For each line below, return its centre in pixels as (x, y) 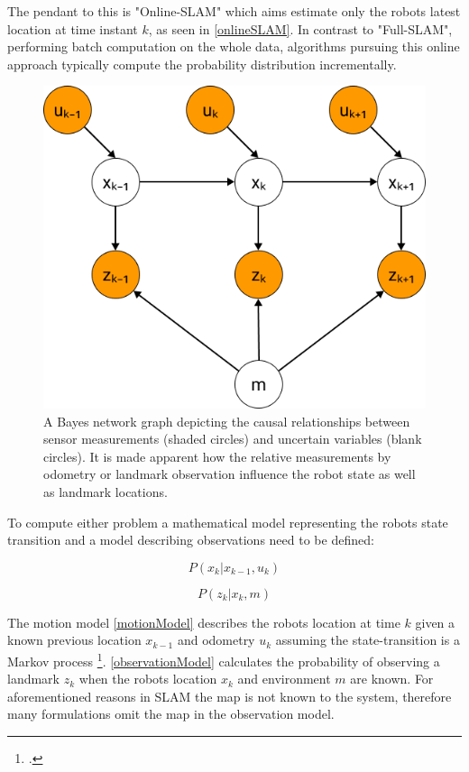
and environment (284, 679)
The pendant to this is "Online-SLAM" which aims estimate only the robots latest (234, 11)
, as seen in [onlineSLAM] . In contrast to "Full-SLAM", (300, 28)
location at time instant (73, 28)
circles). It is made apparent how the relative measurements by (217, 456)
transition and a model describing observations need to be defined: (191, 540)
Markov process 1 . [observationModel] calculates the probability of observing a (224, 659)
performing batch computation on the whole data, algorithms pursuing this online (234, 46)
